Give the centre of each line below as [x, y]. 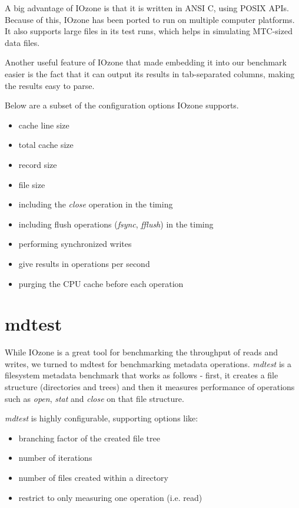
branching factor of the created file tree [89, 438]
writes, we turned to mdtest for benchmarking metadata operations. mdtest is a [148, 363]
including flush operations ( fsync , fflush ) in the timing [116, 224]
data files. [22, 42]
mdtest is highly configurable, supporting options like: [102, 418]
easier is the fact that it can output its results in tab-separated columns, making [150, 73]
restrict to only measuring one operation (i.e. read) [110, 497]
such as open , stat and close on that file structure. [94, 398]
